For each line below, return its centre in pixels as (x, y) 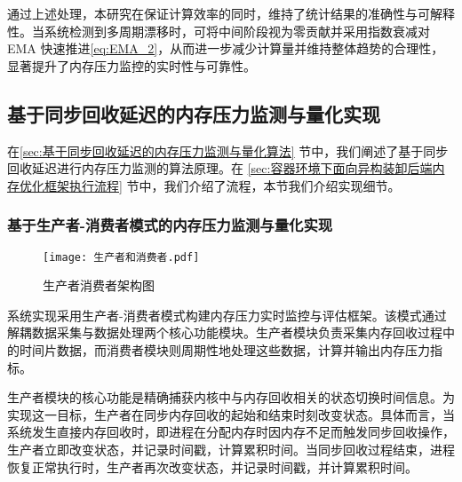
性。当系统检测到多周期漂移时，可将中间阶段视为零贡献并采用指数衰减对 (219, 31)
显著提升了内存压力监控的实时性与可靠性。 (131, 65)
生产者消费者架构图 (99, 285)
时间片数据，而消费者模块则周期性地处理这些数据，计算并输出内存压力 (224, 350)
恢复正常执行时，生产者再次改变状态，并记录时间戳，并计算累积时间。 (212, 466)
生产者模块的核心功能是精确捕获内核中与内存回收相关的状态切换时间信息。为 (231, 397)
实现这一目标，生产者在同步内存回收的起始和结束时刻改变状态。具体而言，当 (231, 414)
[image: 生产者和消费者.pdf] (121, 257)
